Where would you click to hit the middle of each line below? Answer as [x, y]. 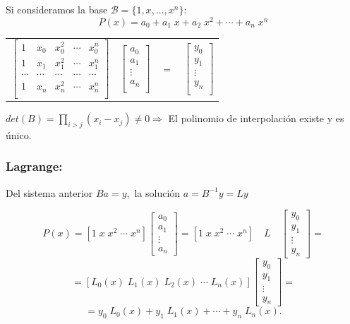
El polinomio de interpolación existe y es [256, 118]
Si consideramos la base [57, 9]
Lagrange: [34, 166]
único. [19, 134]
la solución [157, 192]
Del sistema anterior [49, 192]
